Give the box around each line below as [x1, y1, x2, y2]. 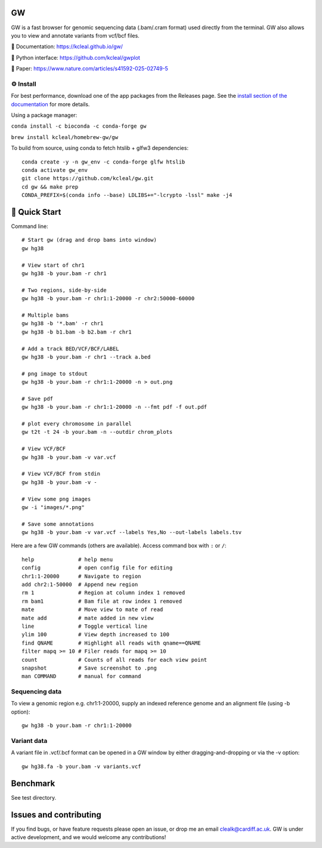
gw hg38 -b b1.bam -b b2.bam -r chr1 [21, 328, 132, 335]
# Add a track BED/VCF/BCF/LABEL [21, 345, 119, 352]
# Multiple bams [21, 312, 69, 319]
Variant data [11, 737, 48, 745]
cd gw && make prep [21, 183, 79, 190]
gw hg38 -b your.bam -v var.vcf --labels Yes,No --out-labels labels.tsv [21, 529, 242, 536]
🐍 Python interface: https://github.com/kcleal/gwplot [11, 54, 140, 61]
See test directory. [11, 794, 57, 801]
